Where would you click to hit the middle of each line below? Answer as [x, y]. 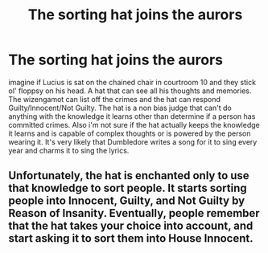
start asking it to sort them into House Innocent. [131, 239]
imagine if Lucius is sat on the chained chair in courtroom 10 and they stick [132, 82]
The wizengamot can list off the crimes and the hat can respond [115, 99]
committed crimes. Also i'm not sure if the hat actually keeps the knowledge [134, 124]
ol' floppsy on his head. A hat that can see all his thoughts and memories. [130, 91]
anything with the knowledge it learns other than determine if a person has [132, 116]
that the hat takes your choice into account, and [131, 226]
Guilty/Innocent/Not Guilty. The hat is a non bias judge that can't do [120, 108]
